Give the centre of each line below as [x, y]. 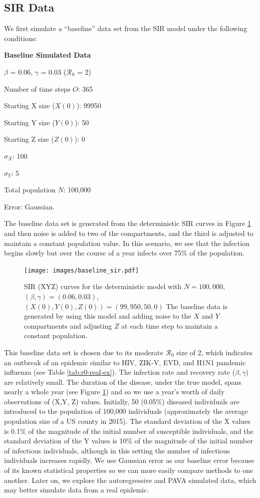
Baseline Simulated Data [48, 55]
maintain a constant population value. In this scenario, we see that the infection [127, 243]
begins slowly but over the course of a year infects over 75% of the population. [124, 253]
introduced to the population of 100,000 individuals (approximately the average [126, 411]
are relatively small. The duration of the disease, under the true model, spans [123, 382]
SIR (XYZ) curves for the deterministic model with [103, 286]
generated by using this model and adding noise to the [108, 316]
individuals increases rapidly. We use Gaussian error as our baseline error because [129, 460]
